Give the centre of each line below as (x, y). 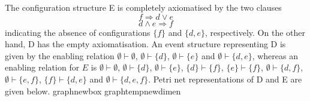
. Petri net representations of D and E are (225, 79)
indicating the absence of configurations (78, 32)
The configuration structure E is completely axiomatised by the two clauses (143, 7)
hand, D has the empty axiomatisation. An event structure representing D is (145, 44)
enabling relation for (42, 67)
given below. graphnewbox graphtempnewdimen (93, 91)
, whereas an (275, 55)
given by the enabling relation (60, 55)
